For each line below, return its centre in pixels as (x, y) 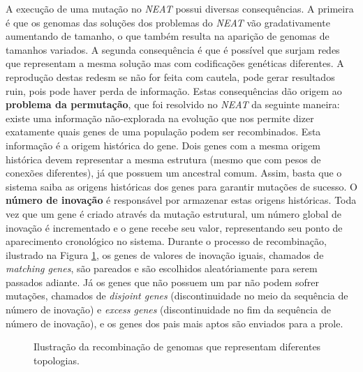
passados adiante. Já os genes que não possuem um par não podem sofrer (162, 282)
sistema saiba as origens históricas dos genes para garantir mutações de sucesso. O (181, 186)
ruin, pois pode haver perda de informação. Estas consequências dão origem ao (174, 90)
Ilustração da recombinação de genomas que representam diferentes (177, 347)
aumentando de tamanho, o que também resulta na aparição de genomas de (168, 36)
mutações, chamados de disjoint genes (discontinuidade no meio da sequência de (177, 296)
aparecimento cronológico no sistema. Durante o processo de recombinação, (166, 241)
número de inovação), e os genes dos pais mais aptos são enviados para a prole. (175, 323)
